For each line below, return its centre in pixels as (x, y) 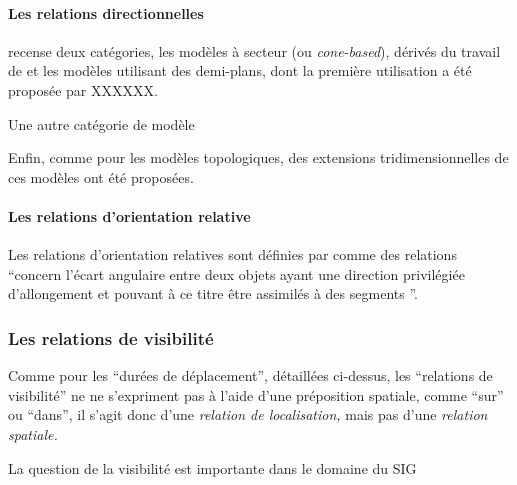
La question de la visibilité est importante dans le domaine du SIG (212, 467)
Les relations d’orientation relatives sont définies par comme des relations (232, 254)
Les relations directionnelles (106, 12)
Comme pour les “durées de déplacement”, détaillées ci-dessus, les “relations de (250, 375)
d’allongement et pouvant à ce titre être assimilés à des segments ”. (213, 293)
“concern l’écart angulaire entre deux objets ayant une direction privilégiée (236, 273)
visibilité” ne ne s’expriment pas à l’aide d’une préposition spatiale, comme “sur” (256, 394)
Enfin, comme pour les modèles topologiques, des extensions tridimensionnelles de (258, 157)
